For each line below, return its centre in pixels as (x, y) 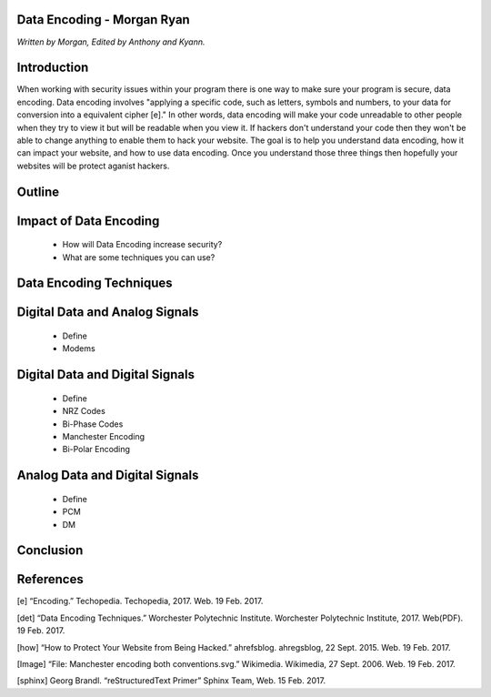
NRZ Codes (84, 411)
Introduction (53, 68)
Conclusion (50, 551)
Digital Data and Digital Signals (106, 374)
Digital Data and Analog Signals (108, 313)
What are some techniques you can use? (139, 257)
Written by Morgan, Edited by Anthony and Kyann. (111, 42)
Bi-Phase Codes (93, 424)
